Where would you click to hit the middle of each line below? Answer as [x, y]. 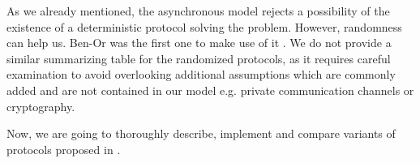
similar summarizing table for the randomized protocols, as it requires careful [199, 58]
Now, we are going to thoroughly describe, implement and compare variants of [201, 133]
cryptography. [41, 106]
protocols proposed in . [64, 149]
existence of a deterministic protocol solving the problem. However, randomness [204, 26]
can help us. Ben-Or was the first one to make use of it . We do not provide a [199, 43]
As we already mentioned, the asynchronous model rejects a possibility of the [198, 11]
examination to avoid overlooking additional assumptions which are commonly [201, 74]
